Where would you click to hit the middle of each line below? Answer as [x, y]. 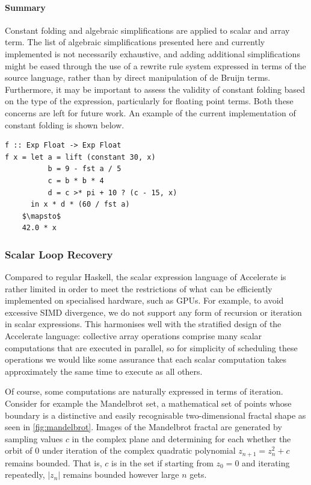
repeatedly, [25, 474]
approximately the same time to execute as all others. [104, 371]
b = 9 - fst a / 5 [85, 169]
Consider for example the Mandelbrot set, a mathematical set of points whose [148, 403]
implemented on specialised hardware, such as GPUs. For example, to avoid [144, 300]
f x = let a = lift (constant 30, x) [80, 157]
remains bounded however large [121, 474]
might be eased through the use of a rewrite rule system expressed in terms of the [155, 65]
